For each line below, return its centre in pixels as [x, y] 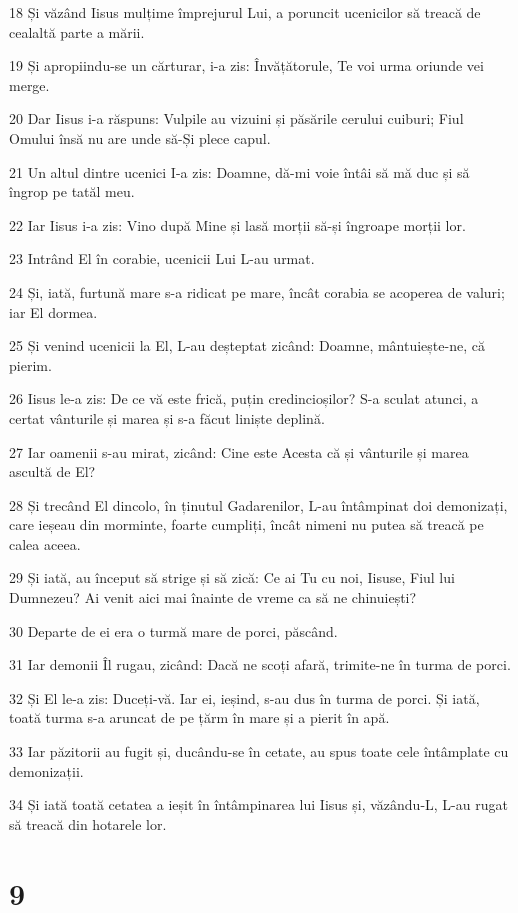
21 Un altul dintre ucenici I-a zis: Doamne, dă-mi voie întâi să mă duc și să [239, 171]
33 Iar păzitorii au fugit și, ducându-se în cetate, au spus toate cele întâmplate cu [259, 751]
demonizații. [46, 770]
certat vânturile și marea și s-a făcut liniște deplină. [167, 417]
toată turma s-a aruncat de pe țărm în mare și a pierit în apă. [199, 717]
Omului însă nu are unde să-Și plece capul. [140, 137]
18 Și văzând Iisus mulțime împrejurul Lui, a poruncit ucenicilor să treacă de [245, 12]
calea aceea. [45, 543]
